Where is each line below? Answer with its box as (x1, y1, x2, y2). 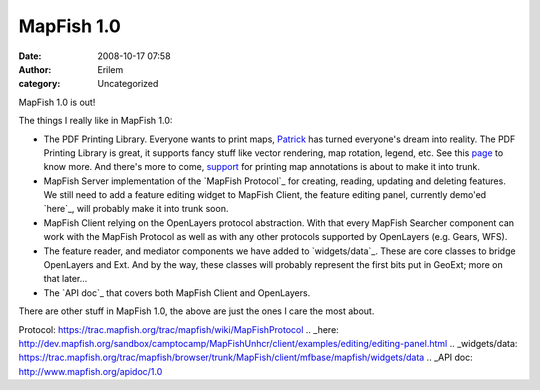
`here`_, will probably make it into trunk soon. (43, 203, 229, 215)
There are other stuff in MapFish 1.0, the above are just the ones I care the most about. (18, 305, 375, 317)
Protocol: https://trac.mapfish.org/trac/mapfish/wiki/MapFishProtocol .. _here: (18, 323, 339, 335)
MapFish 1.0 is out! (18, 96, 96, 108)
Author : (18, 63, 52, 75)
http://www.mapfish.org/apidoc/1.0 (18, 365, 163, 377)
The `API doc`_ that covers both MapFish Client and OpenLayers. (43, 286, 311, 299)
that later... (43, 273, 88, 285)
